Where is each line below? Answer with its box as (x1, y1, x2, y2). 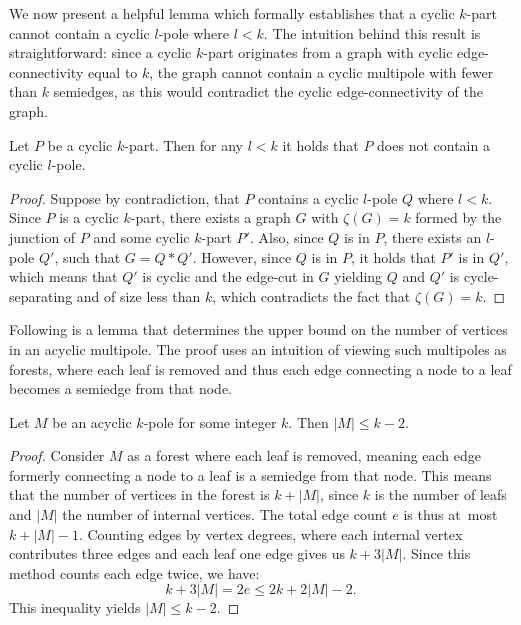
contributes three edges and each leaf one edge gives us (9, 543, 345, 564)
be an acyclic (52, 411, 132, 432)
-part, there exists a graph (130, 207, 291, 228)
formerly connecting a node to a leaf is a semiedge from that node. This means (9, 464, 492, 485)
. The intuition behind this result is (263, 22, 481, 43)
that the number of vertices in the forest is (9, 484, 270, 505)
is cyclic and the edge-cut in (142, 266, 314, 287)
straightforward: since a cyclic (9, 42, 192, 63)
